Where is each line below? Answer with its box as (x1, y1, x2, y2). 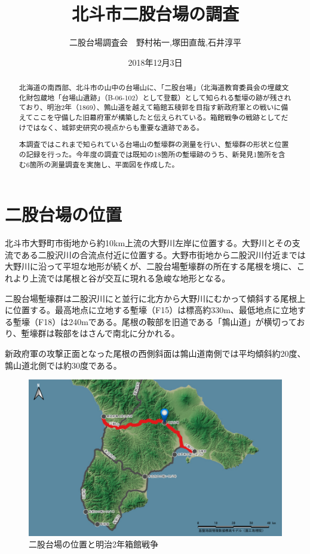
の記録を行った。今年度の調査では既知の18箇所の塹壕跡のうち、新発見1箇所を (19, 149, 278, 159)
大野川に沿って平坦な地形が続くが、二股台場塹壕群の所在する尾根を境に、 (5, 260, 297, 273)
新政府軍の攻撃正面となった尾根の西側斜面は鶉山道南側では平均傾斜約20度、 (5, 347, 306, 359)
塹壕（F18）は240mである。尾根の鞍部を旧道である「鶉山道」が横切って (13, 315, 297, 327)
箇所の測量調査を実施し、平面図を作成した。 (29, 159, 179, 169)
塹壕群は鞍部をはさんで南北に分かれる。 (21, 327, 180, 339)
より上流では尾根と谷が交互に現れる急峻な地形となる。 (13, 271, 231, 284)
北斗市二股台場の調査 (71, 1, 239, 26)
